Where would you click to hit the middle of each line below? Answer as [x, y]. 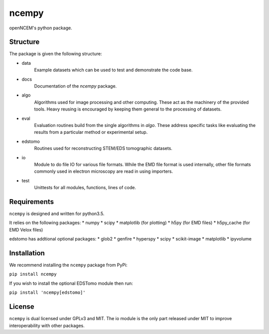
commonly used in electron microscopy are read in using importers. [104, 171]
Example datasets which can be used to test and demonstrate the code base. [113, 70]
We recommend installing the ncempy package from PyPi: [68, 265]
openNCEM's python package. [41, 28]
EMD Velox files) [26, 229]
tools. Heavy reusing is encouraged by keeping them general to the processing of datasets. [128, 109]
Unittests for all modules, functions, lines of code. [85, 188]
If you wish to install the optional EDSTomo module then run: [71, 283]
